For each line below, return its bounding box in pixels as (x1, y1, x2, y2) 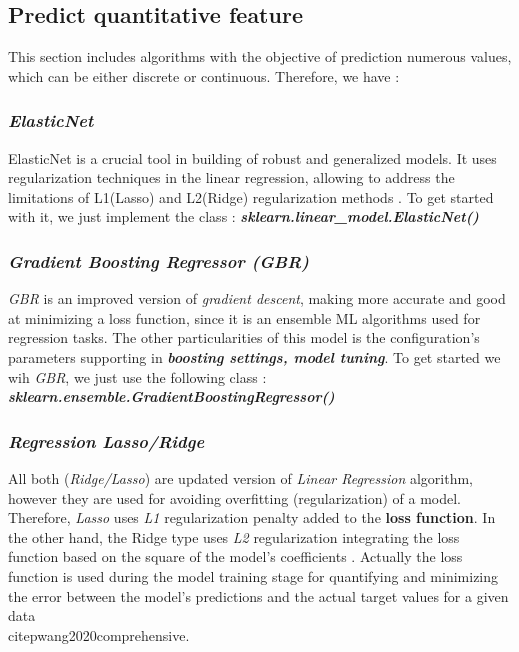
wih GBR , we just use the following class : (8, 366, 267, 387)
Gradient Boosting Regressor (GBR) (8, 248, 309, 273)
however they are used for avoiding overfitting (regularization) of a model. (8, 487, 461, 508)
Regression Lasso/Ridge (8, 428, 205, 453)
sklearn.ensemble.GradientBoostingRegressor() (8, 386, 335, 407)
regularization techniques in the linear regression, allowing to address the (8, 167, 455, 188)
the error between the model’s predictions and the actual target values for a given (8, 585, 509, 606)
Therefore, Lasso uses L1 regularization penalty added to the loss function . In (8, 507, 496, 528)
